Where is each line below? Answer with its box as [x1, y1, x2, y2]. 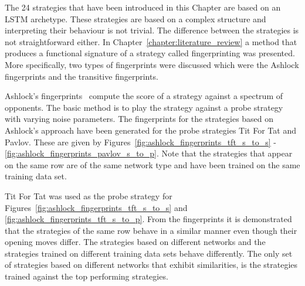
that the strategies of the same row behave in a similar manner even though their [5, 224, 297, 236]
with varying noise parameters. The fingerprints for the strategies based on [5, 113, 274, 125]
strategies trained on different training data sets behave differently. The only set [5, 247, 293, 259]
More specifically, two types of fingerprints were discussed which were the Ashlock [5, 58, 299, 70]
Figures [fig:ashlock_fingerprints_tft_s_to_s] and [5, 201, 188, 213]
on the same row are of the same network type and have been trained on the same [5, 158, 300, 171]
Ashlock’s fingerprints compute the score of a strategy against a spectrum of [5, 90, 283, 102]
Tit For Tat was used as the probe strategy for [5, 189, 172, 202]
